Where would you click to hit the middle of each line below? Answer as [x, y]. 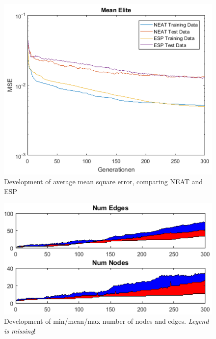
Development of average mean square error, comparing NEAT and [104, 181]
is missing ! [20, 330]
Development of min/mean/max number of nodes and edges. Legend [107, 321]
